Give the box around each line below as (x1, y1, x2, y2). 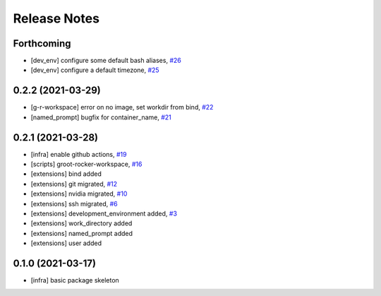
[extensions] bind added (30, 170, 102, 178)
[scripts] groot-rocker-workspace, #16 (30, 160, 143, 169)
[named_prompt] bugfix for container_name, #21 (30, 113, 172, 122)
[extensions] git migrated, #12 (30, 179, 118, 188)
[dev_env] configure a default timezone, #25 (30, 66, 159, 74)
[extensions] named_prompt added (30, 229, 133, 237)
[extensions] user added (30, 239, 102, 247)
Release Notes (13, 11, 100, 26)
